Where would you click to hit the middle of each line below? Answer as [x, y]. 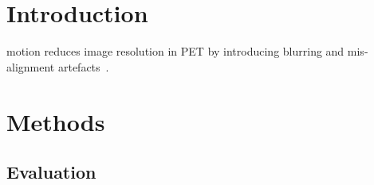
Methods [56, 121]
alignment [31, 66]
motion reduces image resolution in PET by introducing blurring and [175, 51]
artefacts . [83, 66]
